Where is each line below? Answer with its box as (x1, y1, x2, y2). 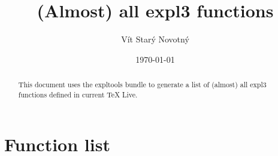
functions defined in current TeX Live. (18, 89, 138, 99)
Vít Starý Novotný (121, 33, 189, 45)
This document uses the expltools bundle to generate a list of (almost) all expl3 (18, 79, 267, 90)
